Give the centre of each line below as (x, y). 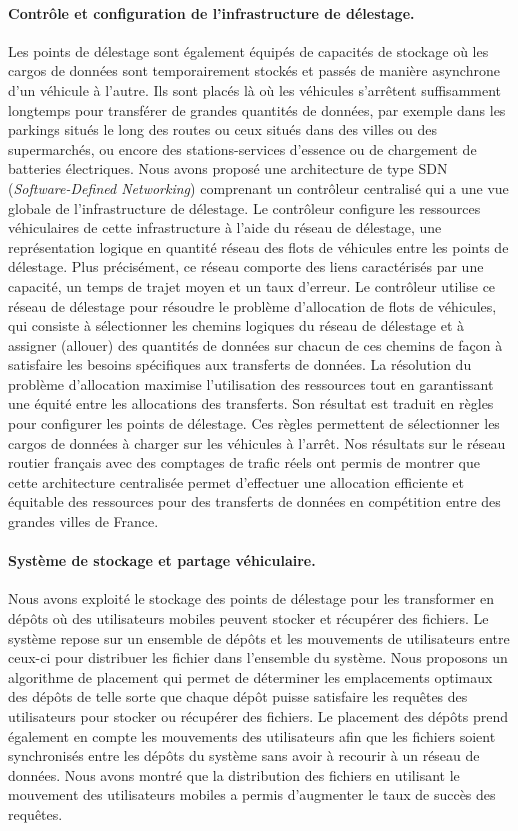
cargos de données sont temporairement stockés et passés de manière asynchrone (254, 70)
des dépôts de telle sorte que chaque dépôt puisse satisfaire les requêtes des (238, 696)
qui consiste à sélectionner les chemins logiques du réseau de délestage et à (236, 325)
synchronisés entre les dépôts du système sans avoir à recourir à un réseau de (244, 755)
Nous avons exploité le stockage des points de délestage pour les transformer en (251, 598)
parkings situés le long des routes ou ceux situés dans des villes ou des (223, 129)
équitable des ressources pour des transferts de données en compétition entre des (254, 501)
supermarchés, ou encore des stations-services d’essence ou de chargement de (242, 148)
